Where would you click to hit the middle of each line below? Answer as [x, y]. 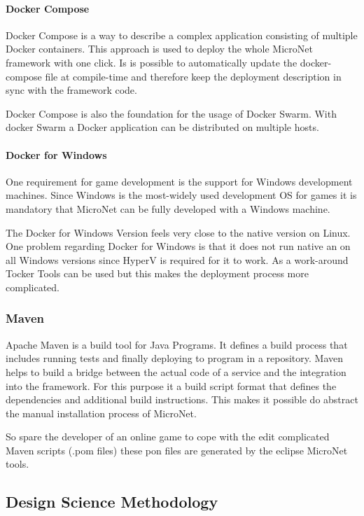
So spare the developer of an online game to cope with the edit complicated [168, 437]
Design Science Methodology [112, 502]
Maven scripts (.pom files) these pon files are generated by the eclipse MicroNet [177, 450]
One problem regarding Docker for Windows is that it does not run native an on [178, 246]
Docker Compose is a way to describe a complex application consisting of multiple [182, 35]
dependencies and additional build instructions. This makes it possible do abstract [182, 399]
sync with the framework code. [71, 90]
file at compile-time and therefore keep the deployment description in [193, 76]
